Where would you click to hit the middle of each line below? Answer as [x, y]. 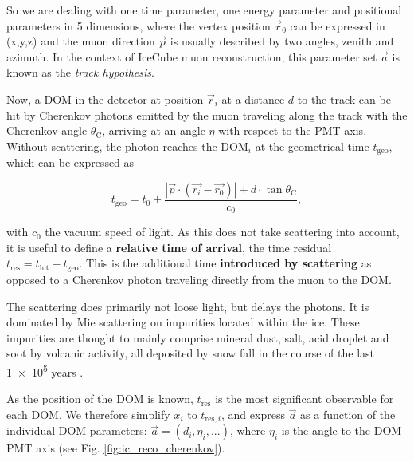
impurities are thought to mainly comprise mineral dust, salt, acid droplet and [198, 337]
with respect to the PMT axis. [293, 130]
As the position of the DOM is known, [100, 399]
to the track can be [344, 99]
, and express [253, 414]
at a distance [253, 99]
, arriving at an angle [154, 130]
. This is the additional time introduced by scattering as [225, 263]
